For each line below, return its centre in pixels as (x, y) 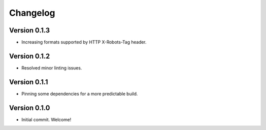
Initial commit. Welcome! (46, 119)
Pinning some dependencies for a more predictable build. (80, 94)
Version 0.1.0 (30, 108)
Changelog (32, 13)
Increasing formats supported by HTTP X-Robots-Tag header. (84, 42)
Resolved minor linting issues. (52, 68)
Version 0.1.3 (30, 30)
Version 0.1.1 (29, 82)
